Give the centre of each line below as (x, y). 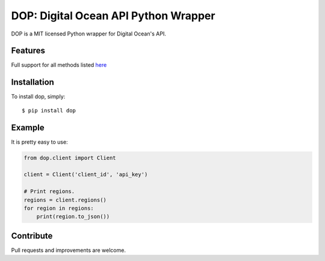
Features (28, 51)
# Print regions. (49, 192)
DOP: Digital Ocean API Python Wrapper (113, 16)
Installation (32, 82)
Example (28, 127)
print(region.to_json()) (73, 217)
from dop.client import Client (70, 158)
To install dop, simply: (38, 97)
